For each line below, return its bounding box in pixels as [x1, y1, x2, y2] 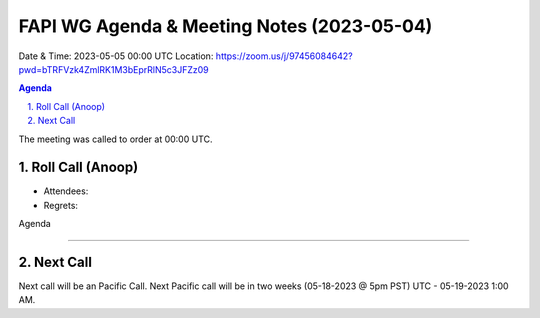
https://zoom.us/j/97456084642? [215, 50, 354, 62]
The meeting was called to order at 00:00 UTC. [18, 133, 213, 145]
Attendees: [43, 185, 89, 197]
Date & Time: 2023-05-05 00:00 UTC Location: [18, 50, 214, 62]
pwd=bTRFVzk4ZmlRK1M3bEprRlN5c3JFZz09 [18, 63, 209, 75]
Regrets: [43, 199, 79, 211]
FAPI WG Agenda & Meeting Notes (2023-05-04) [18, 15, 433, 37]
